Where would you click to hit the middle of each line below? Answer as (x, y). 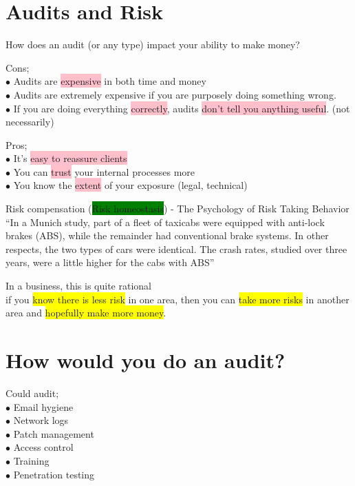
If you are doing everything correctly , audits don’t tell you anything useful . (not (182, 108)
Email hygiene (43, 406)
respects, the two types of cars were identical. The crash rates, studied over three (176, 249)
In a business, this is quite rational (78, 286)
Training (31, 460)
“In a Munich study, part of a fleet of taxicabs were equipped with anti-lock (165, 222)
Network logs (41, 420)
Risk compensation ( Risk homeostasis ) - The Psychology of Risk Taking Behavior (177, 209)
